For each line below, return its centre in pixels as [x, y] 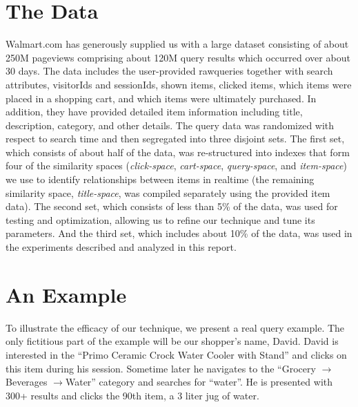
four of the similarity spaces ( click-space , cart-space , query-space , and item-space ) [176, 165]
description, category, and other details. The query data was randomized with [170, 125]
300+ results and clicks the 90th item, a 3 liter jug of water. [132, 395]
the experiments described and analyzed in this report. [121, 247]
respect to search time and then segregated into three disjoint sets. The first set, [175, 139]
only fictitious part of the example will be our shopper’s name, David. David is [172, 341]
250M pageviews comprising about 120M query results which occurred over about [178, 57]
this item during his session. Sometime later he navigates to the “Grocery [161, 368]
